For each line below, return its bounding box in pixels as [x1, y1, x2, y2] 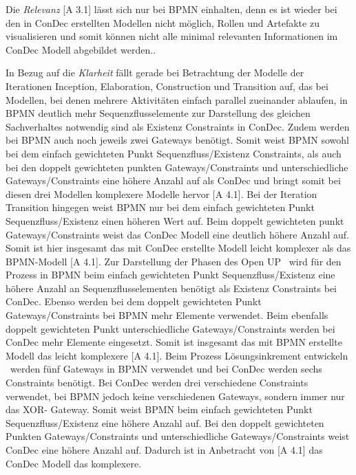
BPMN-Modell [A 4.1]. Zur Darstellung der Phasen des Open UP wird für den [6, 254, 342, 268]
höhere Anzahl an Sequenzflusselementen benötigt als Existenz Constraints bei [6, 280, 337, 295]
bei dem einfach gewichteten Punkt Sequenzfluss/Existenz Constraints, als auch [6, 146, 342, 160]
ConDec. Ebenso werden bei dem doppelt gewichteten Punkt [6, 294, 262, 309]
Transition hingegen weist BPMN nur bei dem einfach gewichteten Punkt [6, 200, 315, 214]
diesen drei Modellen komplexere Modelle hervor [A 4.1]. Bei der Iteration [6, 186, 317, 201]
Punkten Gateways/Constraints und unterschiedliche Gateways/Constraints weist [6, 429, 350, 443]
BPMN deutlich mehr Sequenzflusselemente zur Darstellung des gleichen [6, 106, 311, 120]
